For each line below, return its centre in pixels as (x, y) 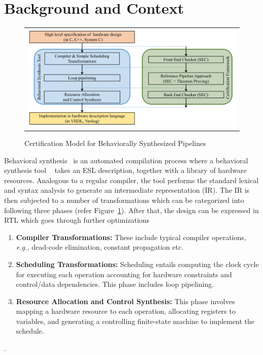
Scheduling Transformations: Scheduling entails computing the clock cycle (137, 264)
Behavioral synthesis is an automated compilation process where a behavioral (126, 160)
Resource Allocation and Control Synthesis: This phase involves (125, 301)
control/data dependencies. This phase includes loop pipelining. (115, 284)
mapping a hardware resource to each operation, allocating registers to (126, 311)
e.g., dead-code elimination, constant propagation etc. (100, 247)
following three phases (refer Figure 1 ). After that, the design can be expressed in (131, 210)
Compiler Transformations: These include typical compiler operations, (131, 237)
